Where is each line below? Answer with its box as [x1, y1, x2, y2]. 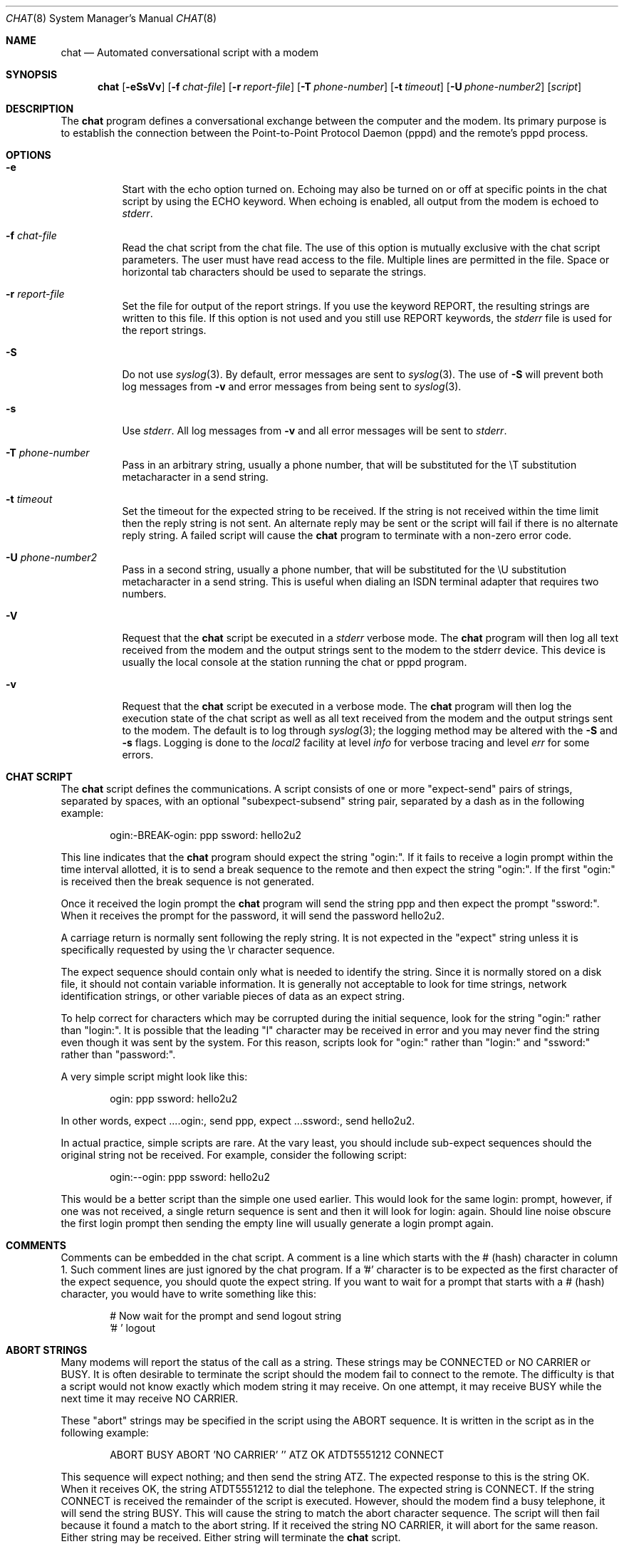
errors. [122, 749, 154, 761]
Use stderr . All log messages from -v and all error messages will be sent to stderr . [122, 424, 507, 437]
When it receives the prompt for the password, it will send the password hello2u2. [61, 909, 445, 922]
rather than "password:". [61, 1048, 176, 1060]
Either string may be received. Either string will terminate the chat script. [61, 1531, 401, 1543]
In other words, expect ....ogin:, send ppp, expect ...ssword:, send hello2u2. [61, 1115, 415, 1127]
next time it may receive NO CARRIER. [61, 1392, 239, 1404]
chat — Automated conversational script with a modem [61, 46, 318, 58]
